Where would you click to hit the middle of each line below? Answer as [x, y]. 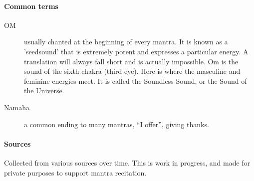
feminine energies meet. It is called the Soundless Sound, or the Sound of [135, 81]
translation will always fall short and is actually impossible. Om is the [131, 61]
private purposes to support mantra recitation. [75, 172]
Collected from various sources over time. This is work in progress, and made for [127, 162]
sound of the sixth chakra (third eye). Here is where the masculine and [132, 71]
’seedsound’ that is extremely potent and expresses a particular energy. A [136, 51]
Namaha [17, 107]
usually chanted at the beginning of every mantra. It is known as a [126, 42]
